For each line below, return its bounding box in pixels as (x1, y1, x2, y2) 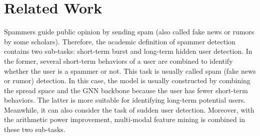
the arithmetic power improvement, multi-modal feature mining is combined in (4, 114, 245, 125)
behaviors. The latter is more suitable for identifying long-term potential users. (4, 95, 246, 105)
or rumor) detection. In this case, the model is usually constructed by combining (4, 75, 250, 86)
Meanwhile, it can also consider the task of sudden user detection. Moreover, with (4, 104, 254, 115)
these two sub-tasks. (4, 124, 65, 135)
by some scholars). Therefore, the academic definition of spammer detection (4, 36, 235, 46)
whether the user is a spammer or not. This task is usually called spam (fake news (4, 65, 256, 76)
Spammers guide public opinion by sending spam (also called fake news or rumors (4, 26, 254, 37)
